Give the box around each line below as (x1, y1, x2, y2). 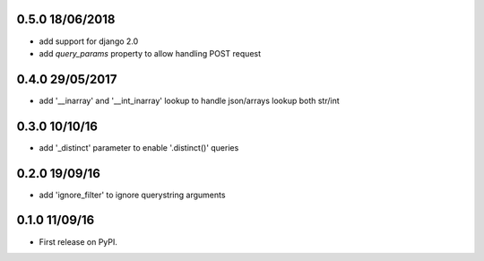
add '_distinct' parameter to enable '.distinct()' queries (39, 142, 239, 152)
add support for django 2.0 (39, 36, 139, 47)
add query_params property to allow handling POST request (39, 48, 262, 58)
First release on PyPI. (39, 236, 118, 247)
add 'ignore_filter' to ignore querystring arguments (39, 189, 226, 200)
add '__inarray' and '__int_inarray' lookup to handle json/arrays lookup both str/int (39, 95, 340, 106)
